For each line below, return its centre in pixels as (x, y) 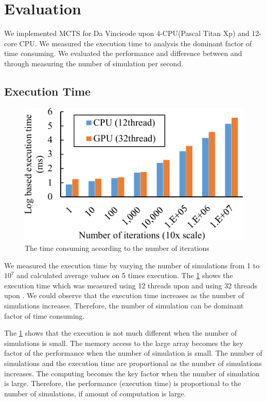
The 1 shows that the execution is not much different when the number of (121, 333)
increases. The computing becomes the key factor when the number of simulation (132, 373)
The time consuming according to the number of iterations (117, 248)
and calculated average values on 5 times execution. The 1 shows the (125, 275)
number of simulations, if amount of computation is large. (95, 393)
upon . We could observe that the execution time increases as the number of (124, 295)
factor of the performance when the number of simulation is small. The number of (133, 353)
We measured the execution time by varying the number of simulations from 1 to (132, 265)
